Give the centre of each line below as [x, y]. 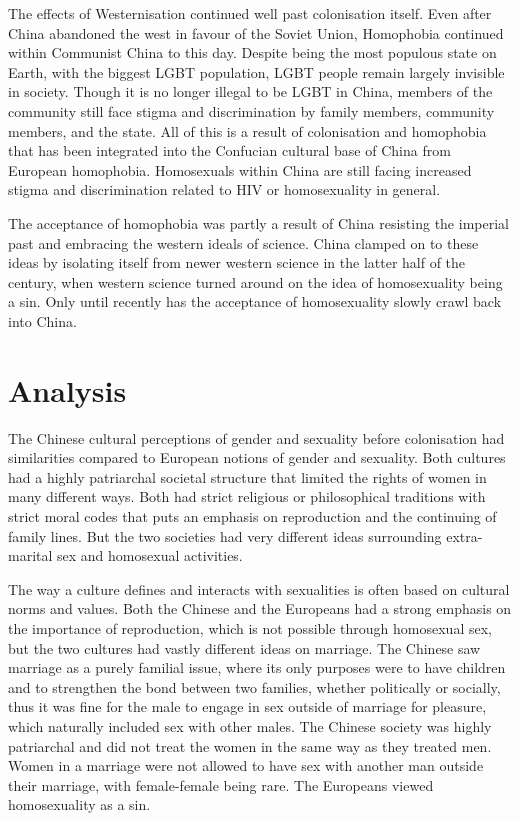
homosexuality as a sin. [79, 804]
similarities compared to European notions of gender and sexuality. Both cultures [257, 457]
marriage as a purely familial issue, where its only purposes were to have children [257, 667]
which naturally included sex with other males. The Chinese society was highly [250, 725]
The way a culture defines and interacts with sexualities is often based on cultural [259, 588]
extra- [464, 535]
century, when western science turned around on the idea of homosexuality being [255, 281]
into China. [42, 320]
